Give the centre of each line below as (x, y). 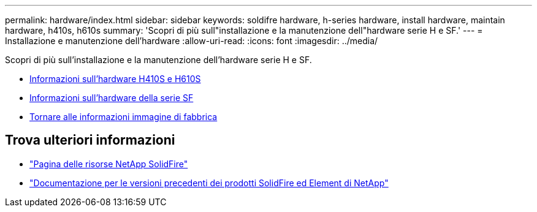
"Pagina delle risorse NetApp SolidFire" (109, 164)
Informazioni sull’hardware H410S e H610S (115, 79)
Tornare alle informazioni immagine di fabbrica (124, 117)
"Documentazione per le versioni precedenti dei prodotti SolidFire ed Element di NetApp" (209, 183)
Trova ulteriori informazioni (90, 140)
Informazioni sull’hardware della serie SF (112, 98)
